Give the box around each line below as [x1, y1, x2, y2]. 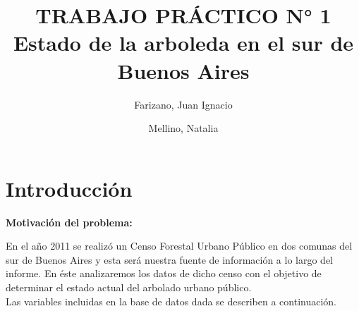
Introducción [6, 173, 133, 202]
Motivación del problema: [6, 214, 133, 229]
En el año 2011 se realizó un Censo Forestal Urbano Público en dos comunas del [6, 238, 353, 253]
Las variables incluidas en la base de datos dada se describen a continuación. [6, 293, 337, 308]
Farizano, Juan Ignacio [134, 97, 233, 111]
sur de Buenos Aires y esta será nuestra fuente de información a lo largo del [6, 252, 334, 267]
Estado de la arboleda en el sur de [13, 28, 354, 57]
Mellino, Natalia [148, 121, 219, 135]
